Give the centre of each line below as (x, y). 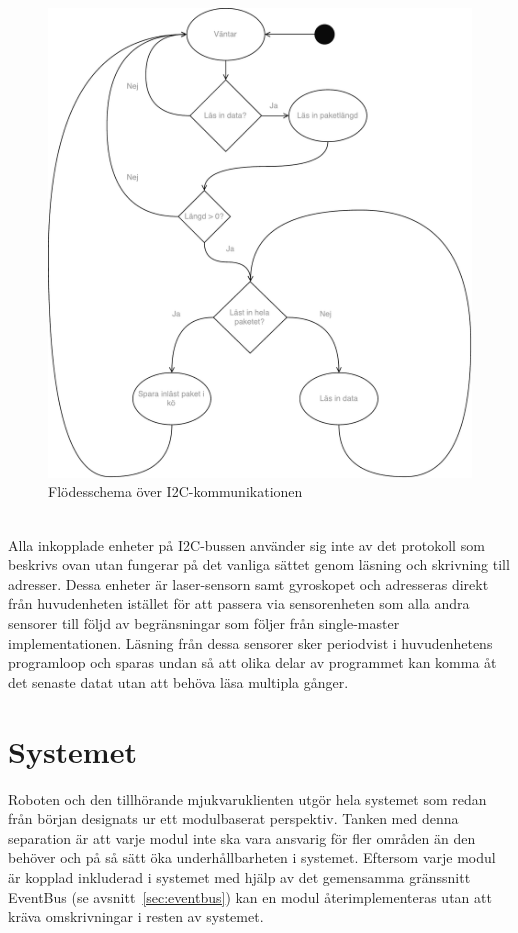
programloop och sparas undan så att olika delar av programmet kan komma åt (252, 662)
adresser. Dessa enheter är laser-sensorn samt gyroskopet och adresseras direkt (248, 583)
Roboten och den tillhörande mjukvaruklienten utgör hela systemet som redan (247, 798)
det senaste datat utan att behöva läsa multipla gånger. (178, 681)
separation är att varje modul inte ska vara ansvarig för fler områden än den (242, 837)
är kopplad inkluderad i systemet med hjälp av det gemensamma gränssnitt (239, 876)
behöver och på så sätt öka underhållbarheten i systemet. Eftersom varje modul (252, 857)
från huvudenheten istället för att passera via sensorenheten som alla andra (239, 603)
